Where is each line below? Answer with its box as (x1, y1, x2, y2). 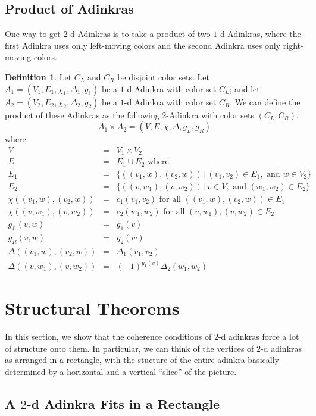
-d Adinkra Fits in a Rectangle (26, 394, 220, 412)
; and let (229, 82, 260, 95)
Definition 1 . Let (5, 70, 72, 83)
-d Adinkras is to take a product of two (67, 27, 211, 40)
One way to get (5, 27, 61, 40)
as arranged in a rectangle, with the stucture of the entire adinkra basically (5, 354, 279, 366)
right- (283, 39, 304, 51)
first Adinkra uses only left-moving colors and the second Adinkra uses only (5, 39, 281, 51)
